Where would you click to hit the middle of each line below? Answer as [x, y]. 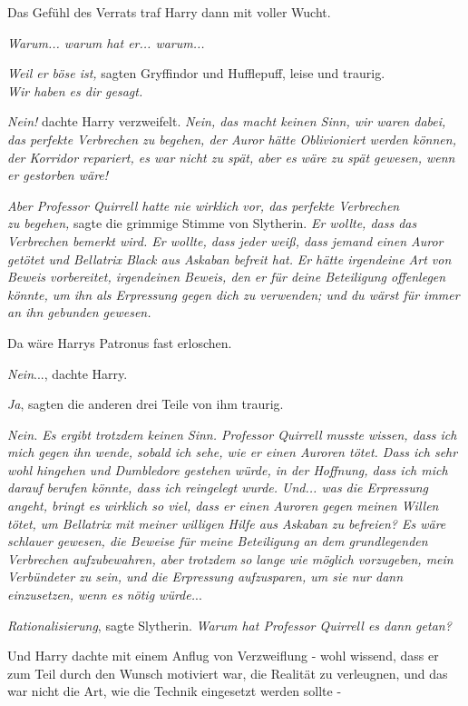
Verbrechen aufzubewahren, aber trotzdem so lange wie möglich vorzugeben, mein [230, 558]
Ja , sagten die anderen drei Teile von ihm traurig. [146, 404]
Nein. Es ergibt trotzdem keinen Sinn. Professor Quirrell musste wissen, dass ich [232, 434]
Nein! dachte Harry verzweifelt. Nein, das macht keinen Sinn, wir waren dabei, [227, 121]
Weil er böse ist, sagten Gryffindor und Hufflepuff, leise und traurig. [196, 73]
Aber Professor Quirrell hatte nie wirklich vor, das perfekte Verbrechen [204, 205]
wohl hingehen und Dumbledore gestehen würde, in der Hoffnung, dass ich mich [228, 469]
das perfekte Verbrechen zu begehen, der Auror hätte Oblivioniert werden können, [232, 139]
